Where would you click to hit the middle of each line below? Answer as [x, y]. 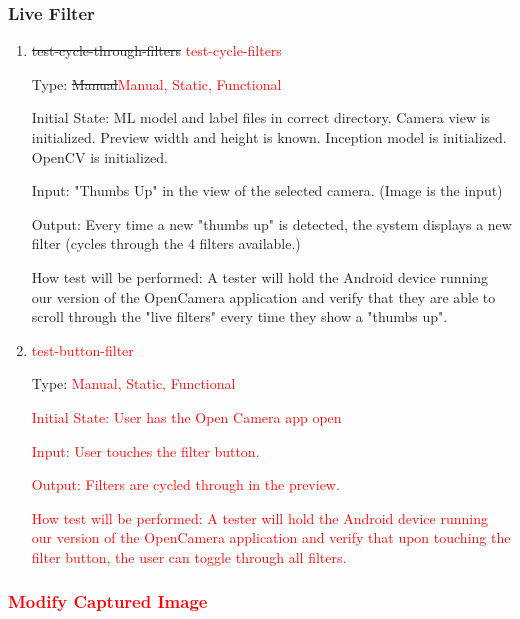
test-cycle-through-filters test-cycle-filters [156, 50]
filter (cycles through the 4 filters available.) [166, 243]
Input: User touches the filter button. [145, 450]
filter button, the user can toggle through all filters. [189, 556]
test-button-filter [82, 349]
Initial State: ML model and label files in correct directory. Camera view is [261, 117]
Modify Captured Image [108, 601]
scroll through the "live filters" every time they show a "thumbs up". [239, 316]
